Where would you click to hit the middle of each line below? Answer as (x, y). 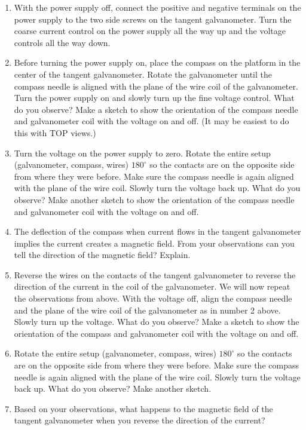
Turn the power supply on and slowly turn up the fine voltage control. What (154, 98)
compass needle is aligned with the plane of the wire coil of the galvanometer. (156, 86)
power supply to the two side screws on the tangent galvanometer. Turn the (153, 19)
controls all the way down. (62, 42)
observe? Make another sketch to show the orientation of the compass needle (154, 199)
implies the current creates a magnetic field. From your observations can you (154, 243)
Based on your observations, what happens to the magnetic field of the (143, 408)
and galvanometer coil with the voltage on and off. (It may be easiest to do (152, 121)
